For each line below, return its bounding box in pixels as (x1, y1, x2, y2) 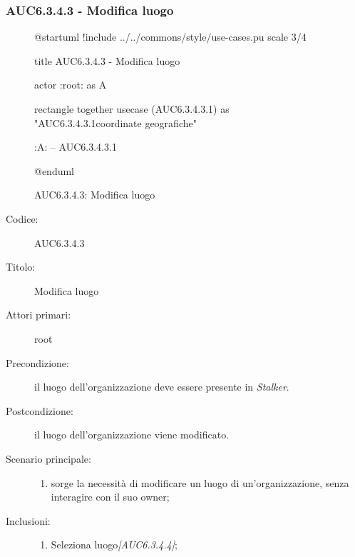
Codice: (6, 211, 38, 226)
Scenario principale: (6, 451, 91, 466)
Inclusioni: (6, 513, 51, 528)
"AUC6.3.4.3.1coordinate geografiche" (34, 115, 197, 130)
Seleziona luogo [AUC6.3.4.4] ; (51, 537, 177, 552)
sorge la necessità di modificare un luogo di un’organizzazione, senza (51, 475, 349, 490)
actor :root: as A (34, 77, 107, 92)
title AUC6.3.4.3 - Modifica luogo (34, 53, 180, 68)
